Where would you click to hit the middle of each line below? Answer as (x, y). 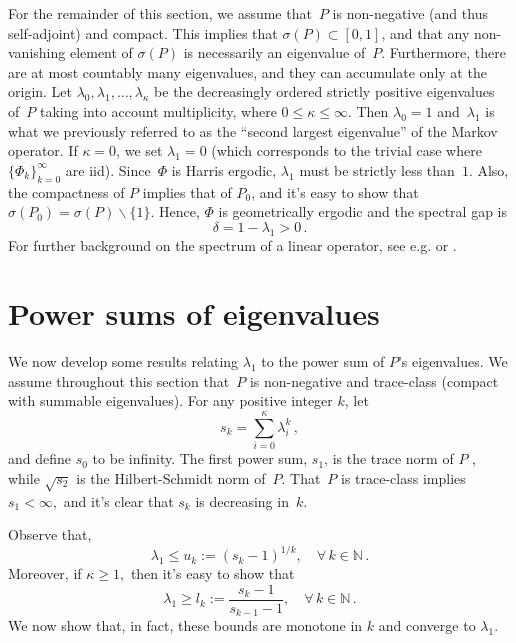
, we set (139, 150)
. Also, (488, 169)
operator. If (43, 150)
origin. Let (40, 91)
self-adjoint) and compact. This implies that (143, 32)
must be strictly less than (377, 169)
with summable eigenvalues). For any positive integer (170, 400)
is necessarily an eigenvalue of (274, 52)
